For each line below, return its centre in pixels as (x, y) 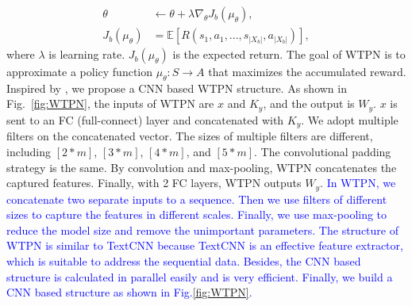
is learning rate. (87, 54)
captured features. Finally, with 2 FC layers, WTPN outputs (154, 183)
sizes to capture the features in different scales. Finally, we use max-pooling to (197, 214)
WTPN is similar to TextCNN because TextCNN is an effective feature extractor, (205, 245)
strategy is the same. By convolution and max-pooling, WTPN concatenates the (202, 167)
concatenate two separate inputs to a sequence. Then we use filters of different (197, 199)
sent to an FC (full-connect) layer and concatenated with (145, 119)
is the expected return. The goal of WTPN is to (289, 54)
